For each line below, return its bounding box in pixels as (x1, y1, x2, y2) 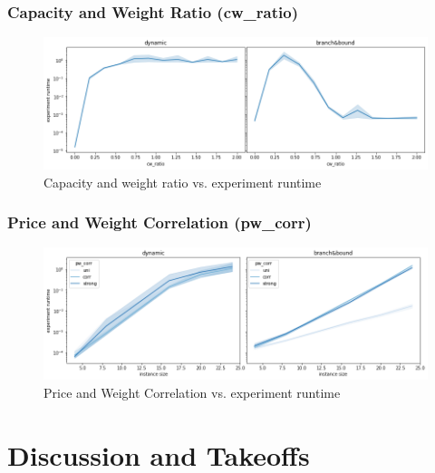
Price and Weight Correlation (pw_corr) (7, 211, 312, 234)
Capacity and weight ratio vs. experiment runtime (43, 172, 322, 191)
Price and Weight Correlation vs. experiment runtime (43, 382, 341, 401)
